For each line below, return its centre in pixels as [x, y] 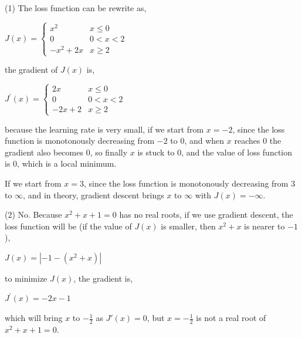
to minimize [26, 278]
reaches [247, 141]
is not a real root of [231, 318]
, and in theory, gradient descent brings [94, 195]
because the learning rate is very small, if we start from [104, 129]
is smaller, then [188, 226]
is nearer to [264, 226]
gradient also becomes [44, 152]
